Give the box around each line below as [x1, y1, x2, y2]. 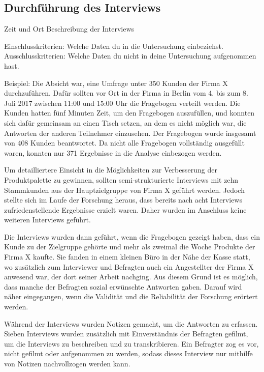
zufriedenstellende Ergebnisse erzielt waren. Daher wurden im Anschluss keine [4, 204, 247, 215]
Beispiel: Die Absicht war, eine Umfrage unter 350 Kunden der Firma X [4, 77, 228, 88]
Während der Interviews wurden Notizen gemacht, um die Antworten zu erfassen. [4, 318, 258, 329]
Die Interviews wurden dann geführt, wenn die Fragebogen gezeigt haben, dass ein [4, 231, 260, 242]
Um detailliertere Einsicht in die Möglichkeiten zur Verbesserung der [4, 164, 217, 175]
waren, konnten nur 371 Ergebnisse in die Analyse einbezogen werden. [4, 147, 222, 158]
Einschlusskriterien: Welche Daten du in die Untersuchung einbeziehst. [4, 40, 223, 51]
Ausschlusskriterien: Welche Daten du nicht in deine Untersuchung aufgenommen [4, 50, 256, 61]
